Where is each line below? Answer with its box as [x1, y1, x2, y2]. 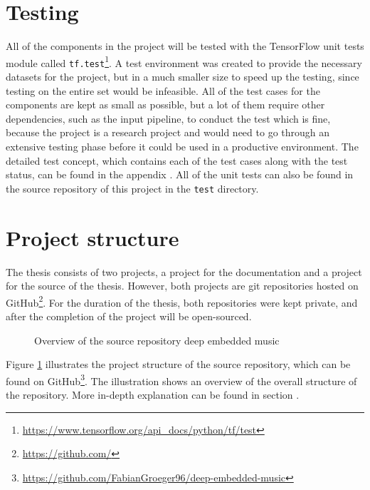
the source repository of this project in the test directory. [6, 180, 259, 195]
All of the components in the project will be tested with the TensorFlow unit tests [6, 39, 364, 53]
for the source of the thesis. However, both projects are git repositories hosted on [6, 278, 359, 293]
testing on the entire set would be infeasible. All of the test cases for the [6, 83, 320, 98]
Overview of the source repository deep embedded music [34, 332, 280, 347]
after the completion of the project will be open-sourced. [6, 309, 252, 323]
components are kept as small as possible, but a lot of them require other [6, 97, 325, 112]
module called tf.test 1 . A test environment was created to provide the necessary [6, 53, 362, 70]
